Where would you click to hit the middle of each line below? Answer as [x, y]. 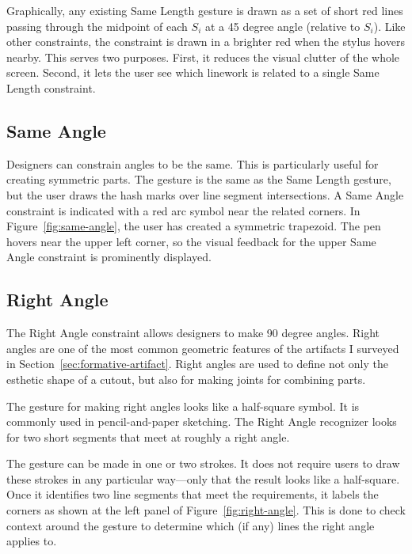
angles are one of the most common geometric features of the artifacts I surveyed [203, 348]
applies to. [32, 541]
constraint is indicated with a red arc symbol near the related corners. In [183, 210]
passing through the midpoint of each [97, 26]
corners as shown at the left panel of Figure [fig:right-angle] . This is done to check [206, 510]
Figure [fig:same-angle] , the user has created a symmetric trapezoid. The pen [194, 226]
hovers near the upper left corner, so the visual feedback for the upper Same [191, 241]
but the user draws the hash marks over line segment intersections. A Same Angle [205, 194]
